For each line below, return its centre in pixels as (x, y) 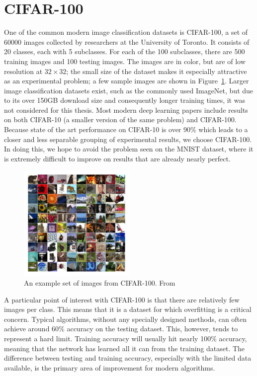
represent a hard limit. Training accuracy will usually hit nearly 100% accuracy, (126, 338)
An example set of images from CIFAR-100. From (100, 283)
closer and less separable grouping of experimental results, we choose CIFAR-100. (128, 139)
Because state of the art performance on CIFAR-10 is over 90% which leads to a (126, 129)
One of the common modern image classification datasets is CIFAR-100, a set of (126, 32)
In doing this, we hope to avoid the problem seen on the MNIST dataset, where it (129, 149)
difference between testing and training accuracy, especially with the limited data (128, 358)
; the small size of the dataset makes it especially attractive (157, 71)
